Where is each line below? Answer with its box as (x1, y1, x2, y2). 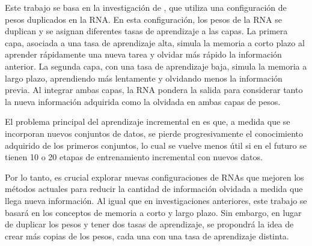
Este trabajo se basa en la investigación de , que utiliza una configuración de (5, 1, 287, 13)
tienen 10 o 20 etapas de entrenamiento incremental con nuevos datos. (5, 151, 263, 163)
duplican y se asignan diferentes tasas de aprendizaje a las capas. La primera (5, 25, 288, 37)
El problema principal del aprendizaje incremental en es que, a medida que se (5, 115, 290, 128)
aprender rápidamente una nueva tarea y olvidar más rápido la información (5, 48, 282, 61)
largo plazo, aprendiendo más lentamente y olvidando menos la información (5, 71, 283, 84)
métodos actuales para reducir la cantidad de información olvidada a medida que (5, 182, 303, 195)
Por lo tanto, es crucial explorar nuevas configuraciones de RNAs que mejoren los (5, 170, 304, 183)
